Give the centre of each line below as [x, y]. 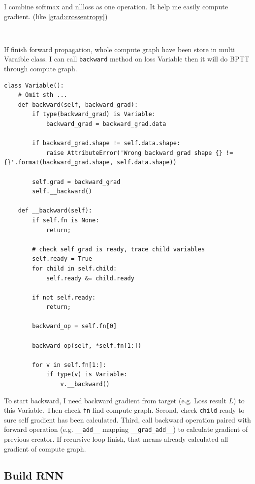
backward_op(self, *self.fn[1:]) [87, 346]
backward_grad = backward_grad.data [106, 124]
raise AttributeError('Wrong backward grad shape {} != [140, 153]
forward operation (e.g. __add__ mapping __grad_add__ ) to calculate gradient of [126, 429]
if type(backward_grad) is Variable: [94, 114]
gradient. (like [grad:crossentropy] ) [56, 16]
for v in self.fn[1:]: [69, 365]
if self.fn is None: [66, 220]
